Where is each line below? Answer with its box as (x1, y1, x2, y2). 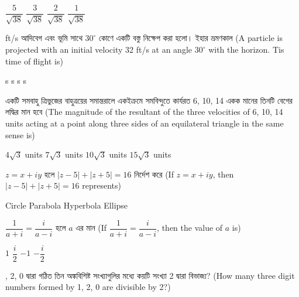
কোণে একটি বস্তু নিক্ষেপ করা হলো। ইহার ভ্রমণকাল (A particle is (99, 32, 283, 44)
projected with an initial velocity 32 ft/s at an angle (5, 43, 193, 56)
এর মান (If (75, 221, 107, 234)
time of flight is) (5, 54, 63, 67)
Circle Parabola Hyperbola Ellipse (5, 199, 128, 211)
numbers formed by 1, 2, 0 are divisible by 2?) (5, 281, 171, 293)
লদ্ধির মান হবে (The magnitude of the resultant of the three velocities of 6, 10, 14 (5, 105, 283, 118)
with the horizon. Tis (208, 43, 284, 56)
